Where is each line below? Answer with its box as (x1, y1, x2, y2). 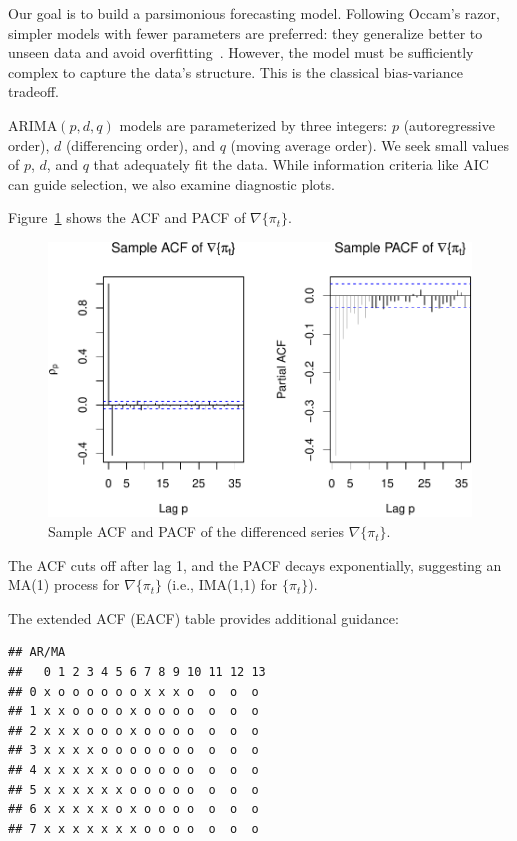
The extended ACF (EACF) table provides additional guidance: (8, 607, 399, 628)
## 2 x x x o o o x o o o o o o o (8, 723, 259, 738)
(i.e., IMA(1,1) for (166, 574, 278, 595)
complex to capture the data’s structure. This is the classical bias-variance (8, 61, 463, 82)
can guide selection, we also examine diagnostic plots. (8, 173, 335, 194)
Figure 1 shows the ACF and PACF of (8, 207, 246, 228)
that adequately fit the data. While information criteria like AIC (93, 154, 489, 175)
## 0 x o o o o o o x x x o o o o (8, 684, 259, 699)
